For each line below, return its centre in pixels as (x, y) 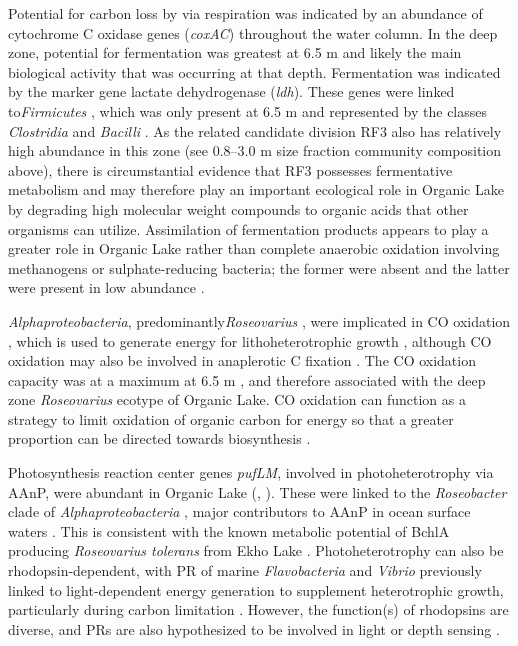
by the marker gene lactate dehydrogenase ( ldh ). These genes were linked (231, 91)
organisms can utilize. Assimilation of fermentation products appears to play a (248, 228)
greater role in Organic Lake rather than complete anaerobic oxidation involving (254, 248)
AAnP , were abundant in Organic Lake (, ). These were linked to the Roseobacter (257, 491)
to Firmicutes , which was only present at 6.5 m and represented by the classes (248, 110)
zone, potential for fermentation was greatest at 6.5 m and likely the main (235, 52)
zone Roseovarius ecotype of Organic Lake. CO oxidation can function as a (237, 399)
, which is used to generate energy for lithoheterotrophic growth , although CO (250, 340)
